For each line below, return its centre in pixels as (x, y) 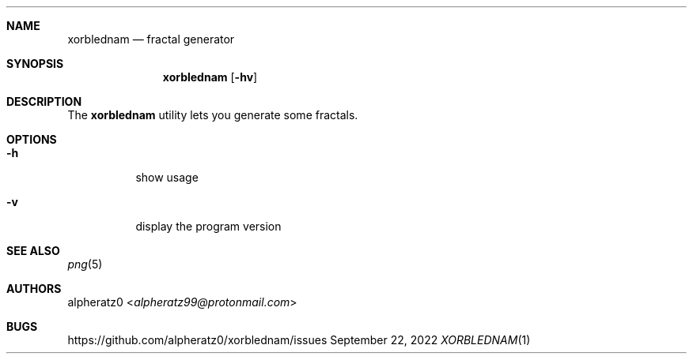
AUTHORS (34, 289)
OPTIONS (32, 139)
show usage (167, 177)
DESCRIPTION (44, 101)
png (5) (85, 264)
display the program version (208, 226)
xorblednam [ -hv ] (210, 77)
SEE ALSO (33, 251)
